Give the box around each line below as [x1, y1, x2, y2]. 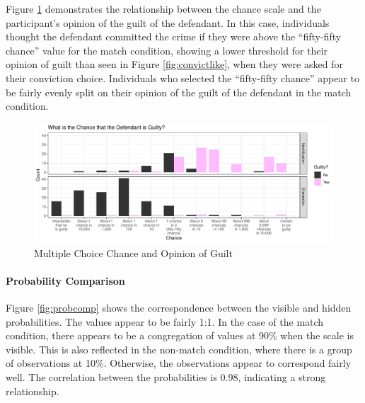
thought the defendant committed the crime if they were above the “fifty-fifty [6, 29, 342, 44]
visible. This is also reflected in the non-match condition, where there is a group [6, 341, 352, 356]
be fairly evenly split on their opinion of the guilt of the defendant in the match [6, 84, 352, 99]
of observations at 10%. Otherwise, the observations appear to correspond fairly [6, 356, 352, 370]
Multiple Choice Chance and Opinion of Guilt [34, 245, 233, 260]
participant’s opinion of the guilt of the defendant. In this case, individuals [6, 15, 330, 30]
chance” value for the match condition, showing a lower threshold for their [6, 42, 328, 57]
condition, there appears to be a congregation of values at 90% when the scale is [6, 328, 354, 343]
